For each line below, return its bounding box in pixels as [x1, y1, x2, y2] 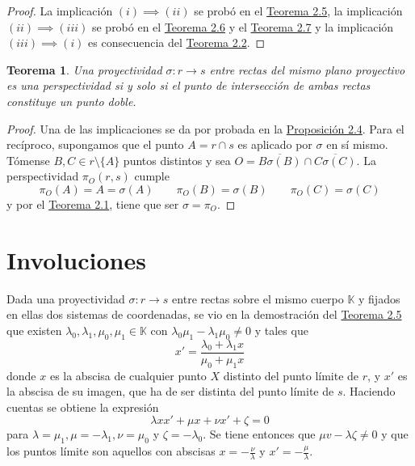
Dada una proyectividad [6, 290, 125, 307]
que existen [6, 321, 62, 338]
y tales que [254, 321, 308, 338]
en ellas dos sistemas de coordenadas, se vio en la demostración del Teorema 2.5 [6, 306, 402, 323]
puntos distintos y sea [123, 151, 231, 168]
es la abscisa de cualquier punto [49, 366, 207, 383]
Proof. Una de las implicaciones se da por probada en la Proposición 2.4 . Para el [6, 120, 405, 137]
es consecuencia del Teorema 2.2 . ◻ [88, 34, 266, 51]
